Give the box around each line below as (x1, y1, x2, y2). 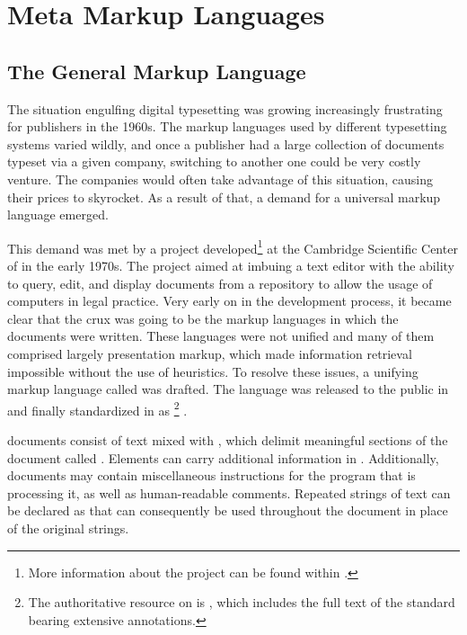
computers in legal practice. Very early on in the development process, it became (7, 291, 452, 310)
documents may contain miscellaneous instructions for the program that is (7, 466, 416, 485)
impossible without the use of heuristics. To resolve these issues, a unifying (7, 362, 419, 380)
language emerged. (7, 205, 109, 224)
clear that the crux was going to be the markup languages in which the (7, 309, 399, 327)
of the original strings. (7, 518, 129, 537)
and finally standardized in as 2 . (7, 398, 188, 419)
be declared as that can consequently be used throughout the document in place (7, 501, 448, 520)
